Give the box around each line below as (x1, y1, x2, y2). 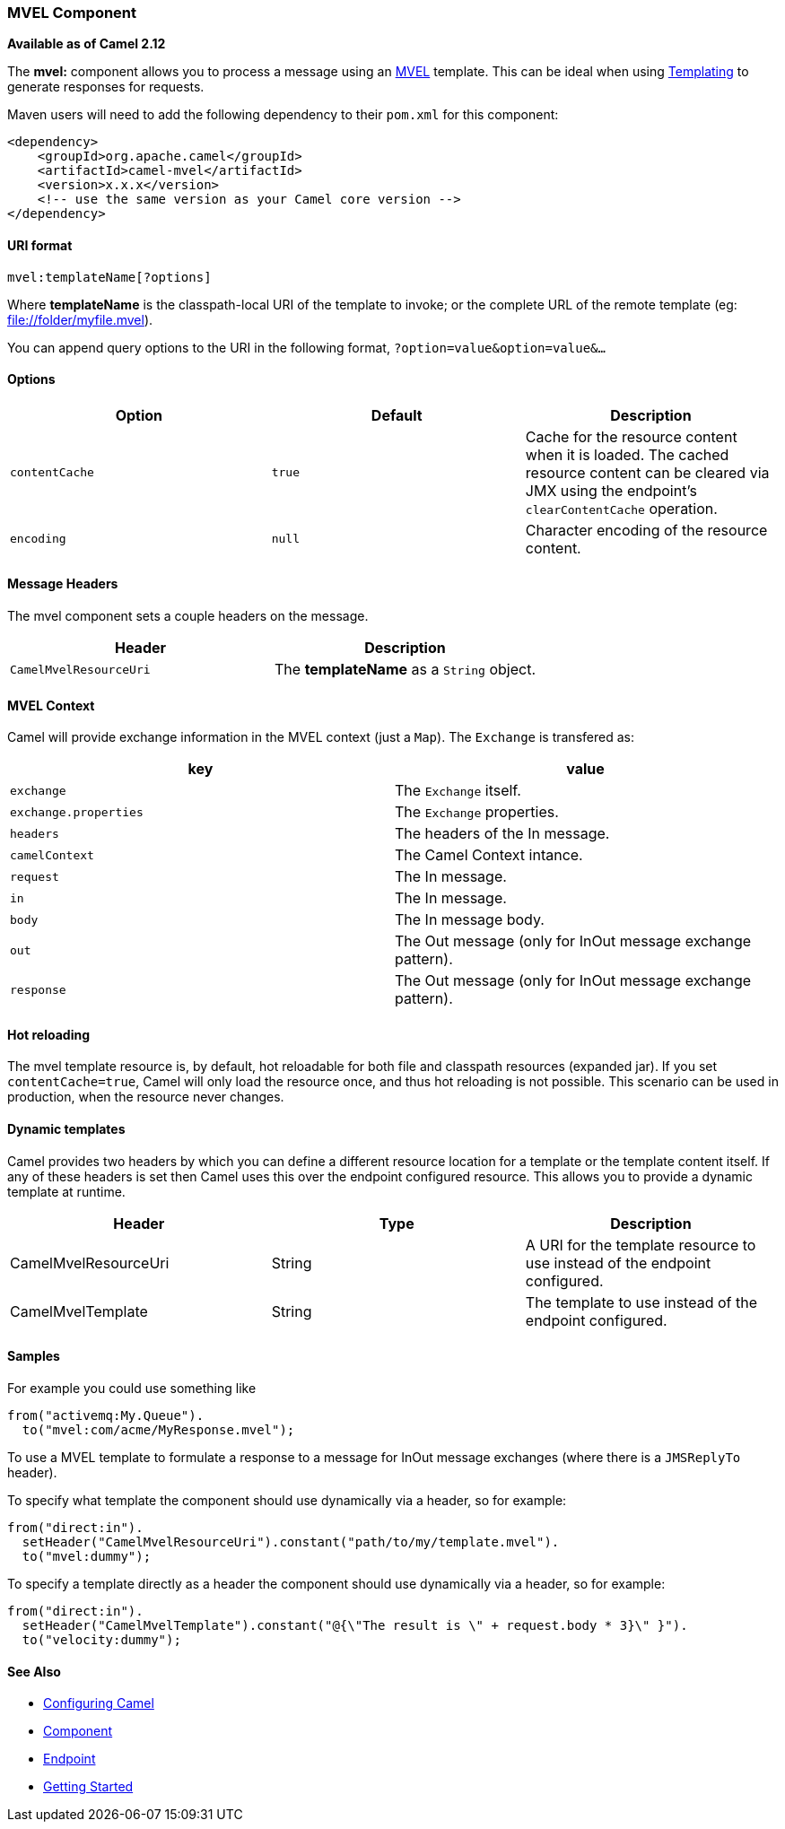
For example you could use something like (7, 1380, 257, 1396)
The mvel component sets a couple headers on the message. (7, 608, 369, 624)
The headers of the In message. (395, 824, 610, 843)
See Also (7, 1663, 61, 1679)
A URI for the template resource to (525, 1235, 756, 1254)
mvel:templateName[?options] (7, 269, 212, 284)
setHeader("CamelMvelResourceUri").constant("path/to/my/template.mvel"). (22, 1534, 560, 1549)
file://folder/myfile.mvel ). (7, 311, 153, 327)
